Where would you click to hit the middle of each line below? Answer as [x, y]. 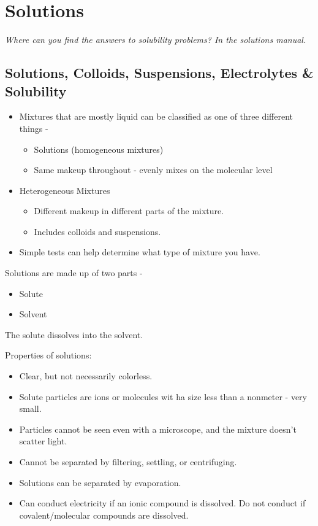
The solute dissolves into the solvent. [74, 334]
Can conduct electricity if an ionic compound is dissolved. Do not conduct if [162, 503]
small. [30, 408]
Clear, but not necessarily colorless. [86, 376]
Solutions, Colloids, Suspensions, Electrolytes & [159, 73]
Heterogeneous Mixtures [65, 190]
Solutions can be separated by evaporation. [100, 482]
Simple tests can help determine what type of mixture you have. [140, 252]
